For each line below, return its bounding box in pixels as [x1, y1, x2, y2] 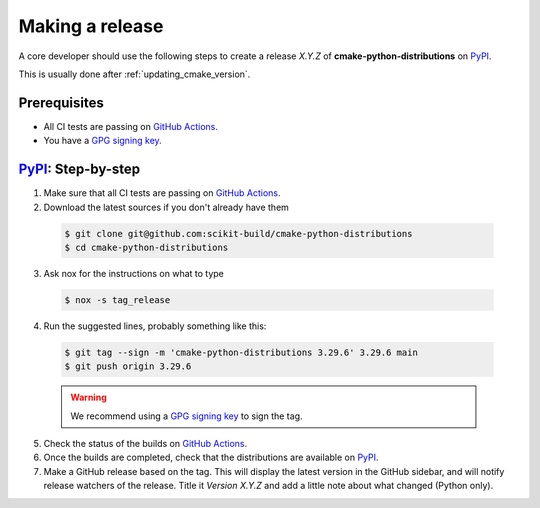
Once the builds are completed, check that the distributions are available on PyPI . [43, 451, 379, 464]
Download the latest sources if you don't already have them [43, 201, 290, 213]
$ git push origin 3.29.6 [64, 361, 192, 372]
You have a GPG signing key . [43, 135, 162, 147]
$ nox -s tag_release [64, 294, 171, 305]
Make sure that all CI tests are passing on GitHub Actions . [43, 187, 281, 199]
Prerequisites [18, 94, 104, 111]
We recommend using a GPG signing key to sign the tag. [70, 410, 303, 422]
